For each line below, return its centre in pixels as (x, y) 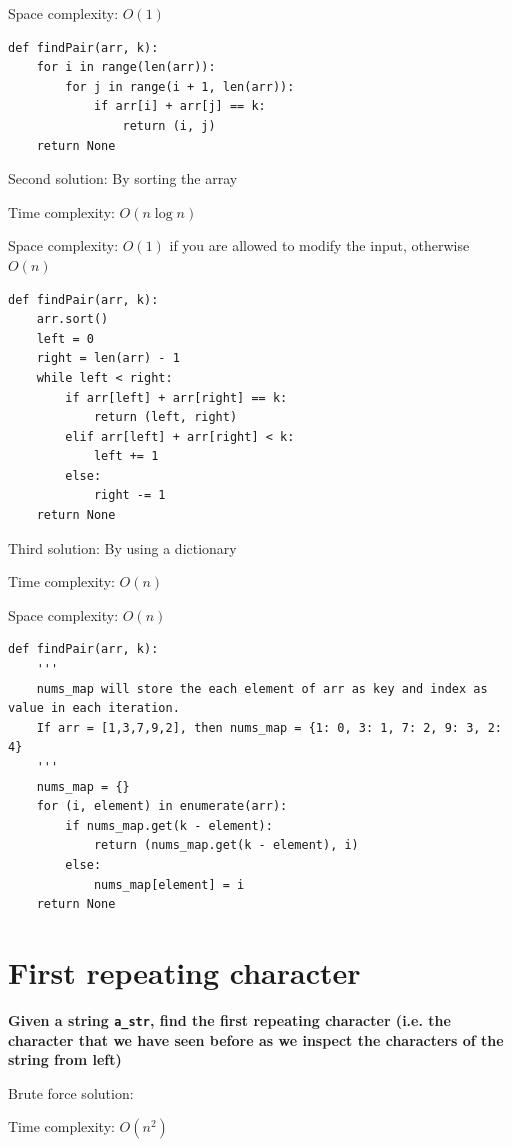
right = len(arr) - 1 (108, 358)
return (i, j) (169, 125)
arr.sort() (72, 319)
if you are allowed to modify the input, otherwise (319, 245)
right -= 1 (129, 495)
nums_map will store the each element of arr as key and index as (262, 688)
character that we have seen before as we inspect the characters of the (256, 1039)
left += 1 (126, 456)
